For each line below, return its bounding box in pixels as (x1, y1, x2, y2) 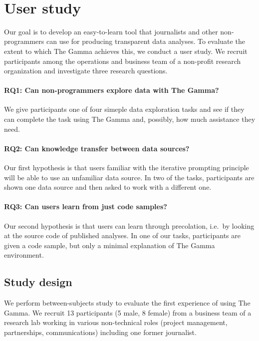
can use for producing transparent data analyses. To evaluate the (46, 36, 245, 46)
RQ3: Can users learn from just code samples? (4, 201, 167, 212)
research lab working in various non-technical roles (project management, (4, 317, 228, 328)
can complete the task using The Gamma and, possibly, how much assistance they (4, 114, 256, 124)
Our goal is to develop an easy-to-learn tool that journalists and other (4, 26, 218, 36)
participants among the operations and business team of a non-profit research (4, 55, 241, 66)
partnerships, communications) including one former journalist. (4, 327, 197, 337)
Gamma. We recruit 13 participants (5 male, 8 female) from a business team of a (4, 307, 252, 318)
